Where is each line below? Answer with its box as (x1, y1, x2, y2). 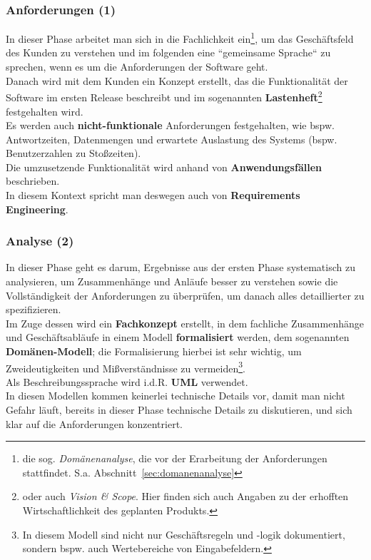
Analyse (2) (6, 232, 74, 250)
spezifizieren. (6, 302, 61, 317)
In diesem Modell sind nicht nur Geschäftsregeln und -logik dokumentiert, (22, 526, 345, 541)
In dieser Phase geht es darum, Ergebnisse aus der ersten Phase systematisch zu (6, 260, 355, 275)
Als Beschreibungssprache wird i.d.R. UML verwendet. (6, 374, 248, 389)
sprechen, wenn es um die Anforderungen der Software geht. (6, 59, 268, 74)
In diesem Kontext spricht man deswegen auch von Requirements (6, 188, 300, 203)
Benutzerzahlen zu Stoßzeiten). (6, 146, 141, 161)
